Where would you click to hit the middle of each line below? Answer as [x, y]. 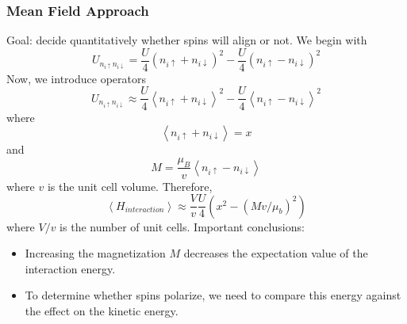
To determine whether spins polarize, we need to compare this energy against [213, 295]
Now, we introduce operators [76, 78]
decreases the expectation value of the [276, 253]
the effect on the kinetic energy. [102, 310]
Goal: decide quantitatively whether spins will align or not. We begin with [187, 40]
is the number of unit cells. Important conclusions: [182, 226]
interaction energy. [70, 268]
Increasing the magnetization [95, 253]
